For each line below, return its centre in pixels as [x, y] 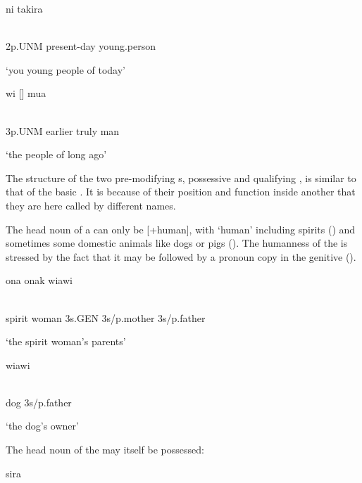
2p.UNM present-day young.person [81, 46]
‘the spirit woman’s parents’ [66, 341]
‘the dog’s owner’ [42, 426]
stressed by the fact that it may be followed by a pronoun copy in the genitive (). [181, 256]
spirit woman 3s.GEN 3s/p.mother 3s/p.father [106, 317]
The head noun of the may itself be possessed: [105, 450]
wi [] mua [26, 93]
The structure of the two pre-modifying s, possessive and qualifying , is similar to [181, 178]
